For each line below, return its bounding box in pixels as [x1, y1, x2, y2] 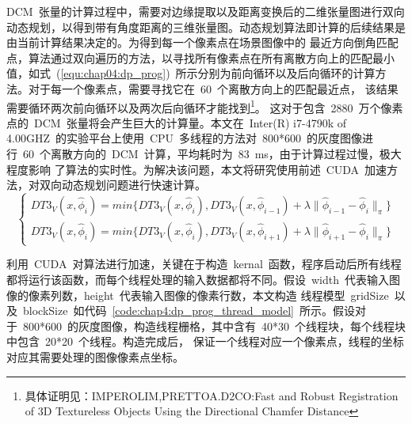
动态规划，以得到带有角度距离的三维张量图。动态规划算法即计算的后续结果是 [6, 18, 406, 35]
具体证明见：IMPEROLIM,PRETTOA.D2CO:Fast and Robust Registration [25, 387, 399, 403]
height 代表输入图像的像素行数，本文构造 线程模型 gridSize [83, 286, 389, 303]
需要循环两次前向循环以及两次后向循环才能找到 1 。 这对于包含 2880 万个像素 [6, 97, 403, 115]
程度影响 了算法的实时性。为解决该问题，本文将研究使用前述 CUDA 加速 [6, 161, 387, 177]
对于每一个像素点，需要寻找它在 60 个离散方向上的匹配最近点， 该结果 [28, 80, 399, 97]
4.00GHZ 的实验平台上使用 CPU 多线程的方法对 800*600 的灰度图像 [6, 130, 363, 146]
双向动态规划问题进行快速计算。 [39, 176, 206, 193]
